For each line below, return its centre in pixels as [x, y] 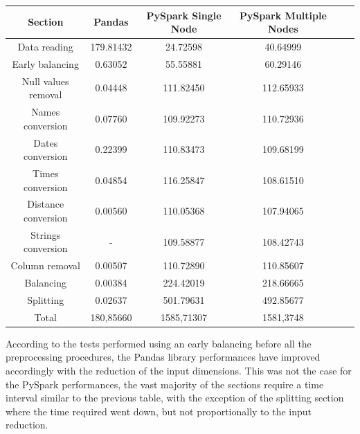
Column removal [45, 265]
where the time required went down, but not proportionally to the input [159, 411]
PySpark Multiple [283, 15]
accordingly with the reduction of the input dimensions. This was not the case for [179, 371]
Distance [46, 204]
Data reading [45, 46]
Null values [45, 81]
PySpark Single [184, 15]
